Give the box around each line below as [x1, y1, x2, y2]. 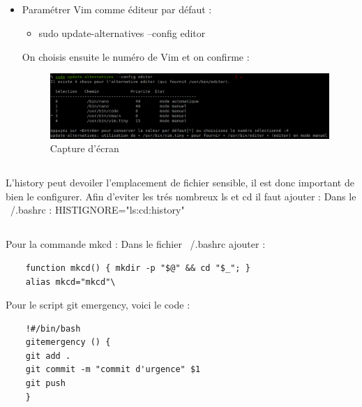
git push [25, 378, 66, 389]
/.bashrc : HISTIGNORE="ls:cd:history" [10, 202, 185, 217]
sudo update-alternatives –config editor [38, 25, 206, 40]
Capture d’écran [50, 141, 119, 156]
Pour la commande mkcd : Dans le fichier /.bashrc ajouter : [6, 237, 266, 251]
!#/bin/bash [25, 323, 81, 334]
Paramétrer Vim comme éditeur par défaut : [22, 2, 212, 17]
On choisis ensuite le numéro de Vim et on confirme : [22, 49, 250, 64]
